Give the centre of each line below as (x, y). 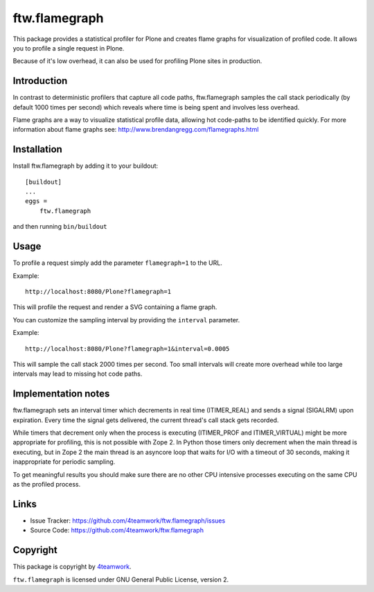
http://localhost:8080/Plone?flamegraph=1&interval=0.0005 (127, 349)
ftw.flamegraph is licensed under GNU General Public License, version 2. (121, 580)
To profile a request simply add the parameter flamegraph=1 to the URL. (118, 263)
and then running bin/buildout (60, 227)
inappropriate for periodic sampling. (64, 462)
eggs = (36, 201)
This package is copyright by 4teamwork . (72, 567)
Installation (37, 149)
